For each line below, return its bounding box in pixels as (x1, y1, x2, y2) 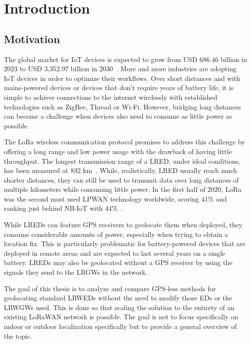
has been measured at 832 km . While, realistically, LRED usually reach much (4, 165, 237, 175)
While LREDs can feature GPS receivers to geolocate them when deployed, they (4, 219, 243, 230)
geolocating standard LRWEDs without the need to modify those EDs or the (4, 293, 232, 303)
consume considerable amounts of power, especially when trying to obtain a (4, 229, 228, 239)
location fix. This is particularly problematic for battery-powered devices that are (4, 238, 246, 249)
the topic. (4, 330, 32, 341)
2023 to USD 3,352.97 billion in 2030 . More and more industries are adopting (4, 63, 237, 74)
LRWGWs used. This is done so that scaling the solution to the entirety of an (4, 302, 235, 312)
